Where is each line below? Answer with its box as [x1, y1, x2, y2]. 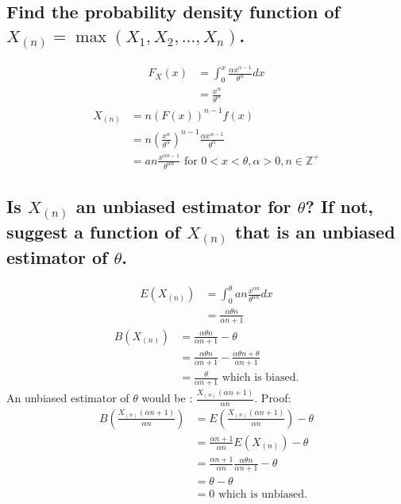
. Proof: [254, 390, 291, 405]
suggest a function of [6, 219, 180, 243]
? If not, [305, 194, 374, 218]
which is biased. [222, 372, 299, 384]
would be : [141, 390, 193, 405]
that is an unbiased [235, 219, 395, 243]
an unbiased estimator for [75, 194, 291, 218]
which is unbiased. [218, 489, 308, 501]
